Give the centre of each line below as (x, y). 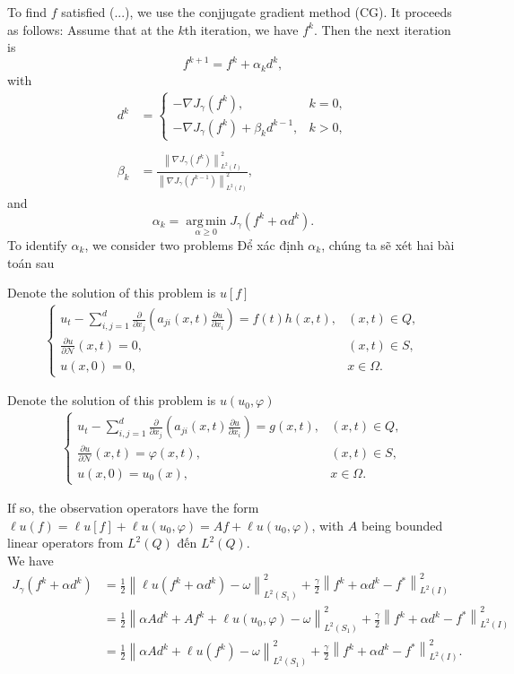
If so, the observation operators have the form (133, 508)
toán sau (31, 262)
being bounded (402, 525)
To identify (37, 244)
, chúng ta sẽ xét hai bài (388, 244)
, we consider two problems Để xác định (194, 244)
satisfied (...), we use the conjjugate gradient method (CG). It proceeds (257, 12)
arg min (206, 221)
